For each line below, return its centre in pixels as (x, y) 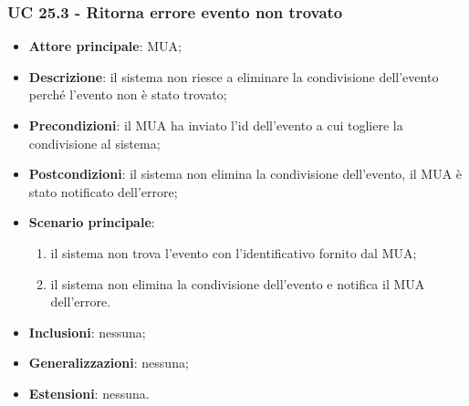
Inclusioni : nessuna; (87, 332)
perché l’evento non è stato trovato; (128, 94)
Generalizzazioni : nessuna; (109, 363)
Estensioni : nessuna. (89, 393)
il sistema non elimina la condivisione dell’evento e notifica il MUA (238, 283)
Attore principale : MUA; (105, 46)
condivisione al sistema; (94, 143)
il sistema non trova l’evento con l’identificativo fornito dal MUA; (234, 252)
